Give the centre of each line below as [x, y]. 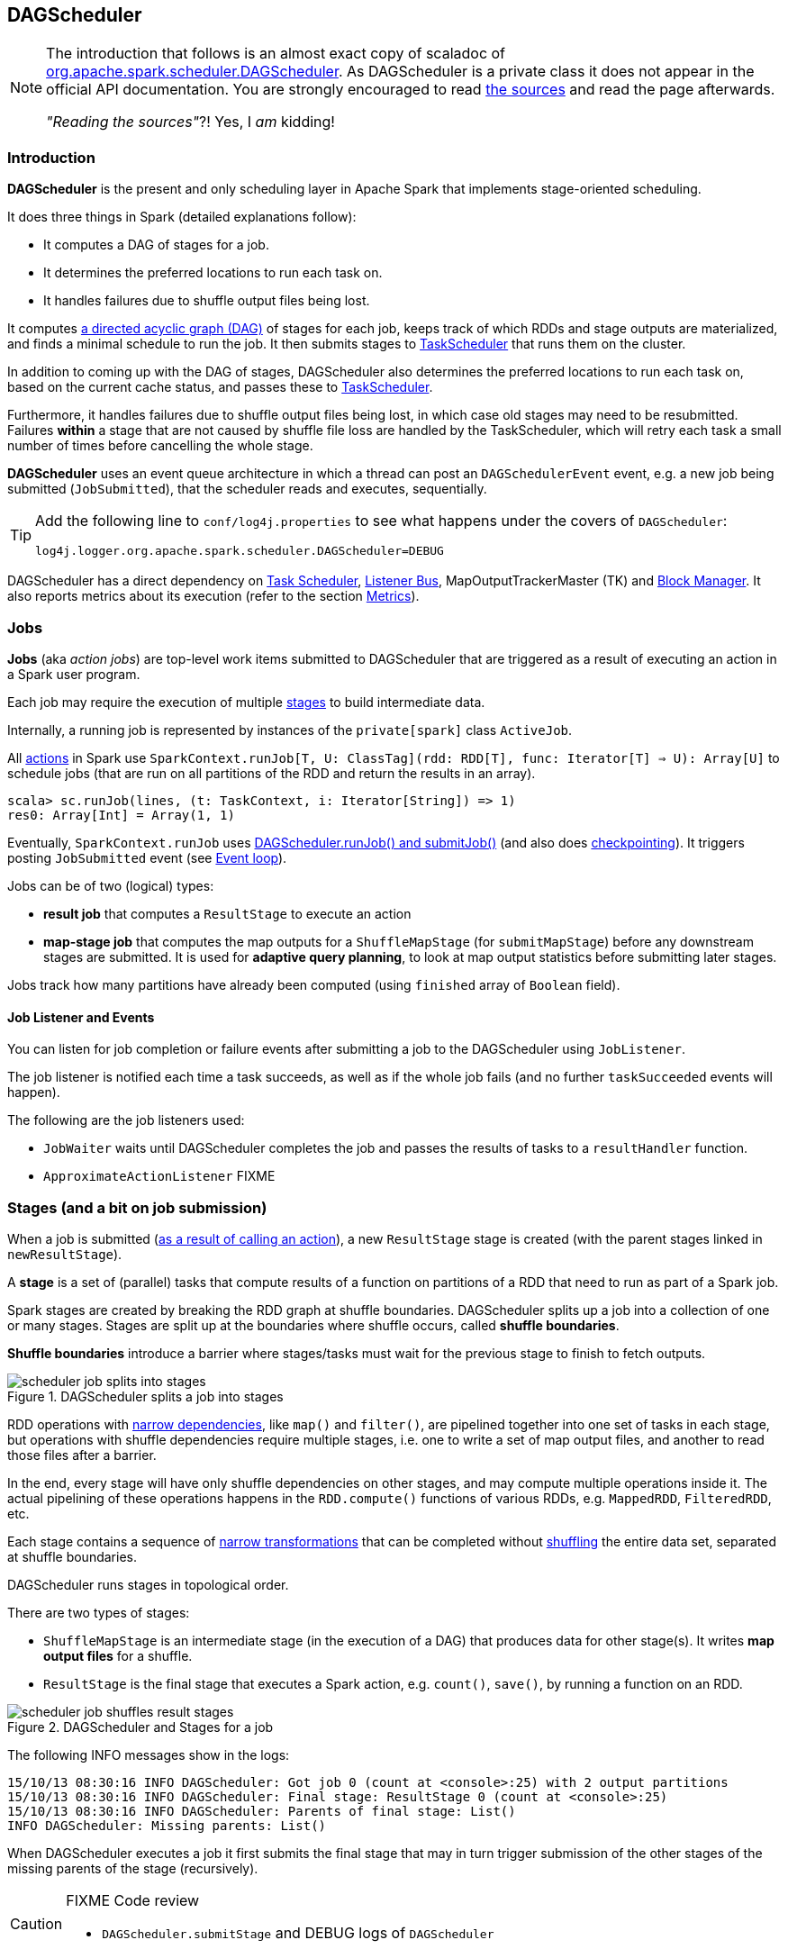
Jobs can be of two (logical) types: [111, 885]
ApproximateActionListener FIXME [159, 1176]
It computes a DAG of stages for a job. [156, 245]
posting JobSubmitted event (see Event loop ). [147, 857]
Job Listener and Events [81, 1017]
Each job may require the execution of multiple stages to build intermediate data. [246, 702]
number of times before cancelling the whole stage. [160, 446]
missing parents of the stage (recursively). [133, 1868]
